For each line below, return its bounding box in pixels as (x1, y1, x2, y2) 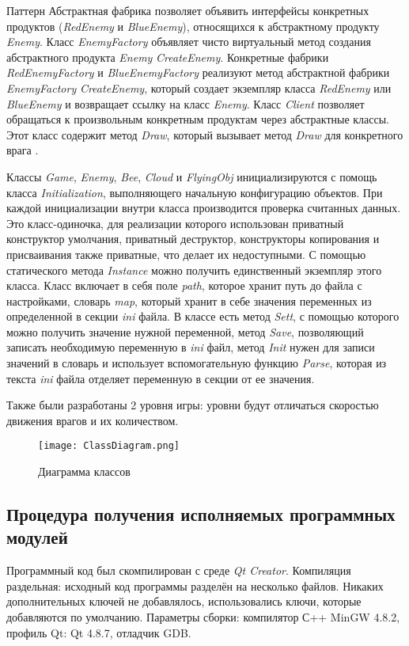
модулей (6, 525, 68, 549)
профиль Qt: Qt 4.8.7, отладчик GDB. (6, 624, 191, 640)
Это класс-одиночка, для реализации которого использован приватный (6, 215, 344, 231)
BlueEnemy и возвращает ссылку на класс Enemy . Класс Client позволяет (6, 95, 365, 112)
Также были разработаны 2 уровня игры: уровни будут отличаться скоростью (6, 397, 379, 413)
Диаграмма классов (38, 463, 131, 480)
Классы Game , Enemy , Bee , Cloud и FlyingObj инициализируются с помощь (6, 168, 377, 184)
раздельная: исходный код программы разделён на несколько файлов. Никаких (6, 577, 384, 594)
